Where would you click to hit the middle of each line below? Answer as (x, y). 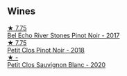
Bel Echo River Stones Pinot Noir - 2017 (63, 35)
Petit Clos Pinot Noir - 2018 (46, 50)
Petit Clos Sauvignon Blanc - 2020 (57, 64)
